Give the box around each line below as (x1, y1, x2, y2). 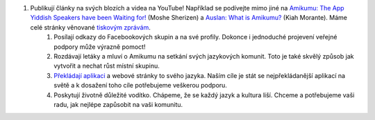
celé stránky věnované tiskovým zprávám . (30, 23, 151, 31)
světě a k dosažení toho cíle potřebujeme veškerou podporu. (53, 81, 227, 90)
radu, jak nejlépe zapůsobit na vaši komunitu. (53, 100, 183, 108)
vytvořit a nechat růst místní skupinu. (53, 62, 160, 70)
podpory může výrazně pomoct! (53, 42, 146, 51)
